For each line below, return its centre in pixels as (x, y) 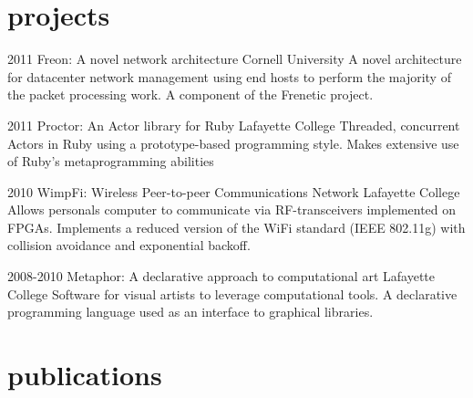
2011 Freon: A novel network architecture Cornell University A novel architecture (235, 59)
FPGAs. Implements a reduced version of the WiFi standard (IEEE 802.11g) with (236, 227)
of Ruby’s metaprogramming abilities (111, 161)
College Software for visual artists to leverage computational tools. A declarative (232, 293)
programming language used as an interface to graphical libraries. (190, 312)
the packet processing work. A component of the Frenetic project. (190, 94)
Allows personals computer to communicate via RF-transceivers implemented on (232, 209)
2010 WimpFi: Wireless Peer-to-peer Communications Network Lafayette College (234, 191)
